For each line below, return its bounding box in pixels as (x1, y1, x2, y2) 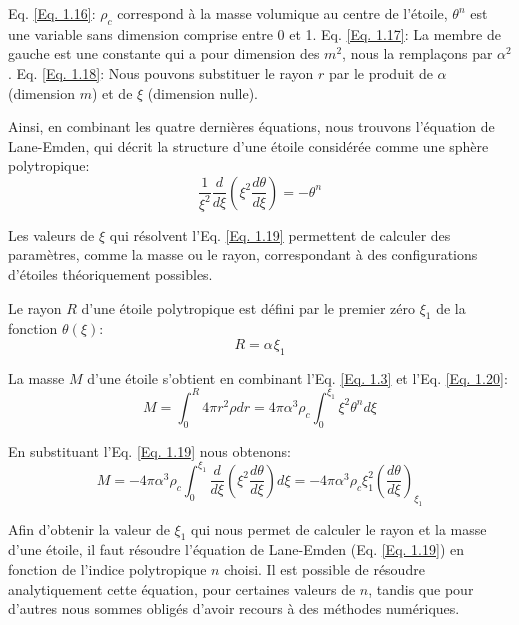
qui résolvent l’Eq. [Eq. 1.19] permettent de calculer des (109, 224, 451, 245)
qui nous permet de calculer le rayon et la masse (191, 518, 487, 539)
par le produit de (328, 62, 433, 83)
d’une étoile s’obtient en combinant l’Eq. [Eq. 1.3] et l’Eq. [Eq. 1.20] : (87, 367, 508, 388)
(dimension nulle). (147, 82, 259, 103)
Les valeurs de (8, 224, 95, 245)
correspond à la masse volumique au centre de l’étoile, (117, 3, 448, 23)
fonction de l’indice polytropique (8, 558, 207, 579)
